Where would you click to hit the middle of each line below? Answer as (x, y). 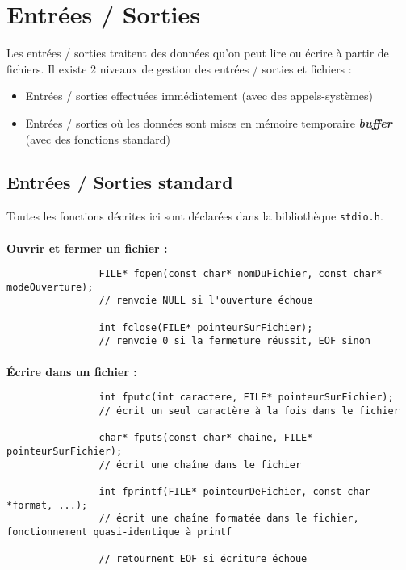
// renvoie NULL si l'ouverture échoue (206, 301)
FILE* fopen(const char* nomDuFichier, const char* (241, 274)
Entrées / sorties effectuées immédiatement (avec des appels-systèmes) (199, 96)
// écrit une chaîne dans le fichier (200, 465)
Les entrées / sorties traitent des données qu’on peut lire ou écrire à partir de (198, 53)
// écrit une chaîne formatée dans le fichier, (229, 519)
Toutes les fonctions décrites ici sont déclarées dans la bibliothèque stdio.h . (195, 216)
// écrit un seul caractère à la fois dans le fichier (249, 411)
